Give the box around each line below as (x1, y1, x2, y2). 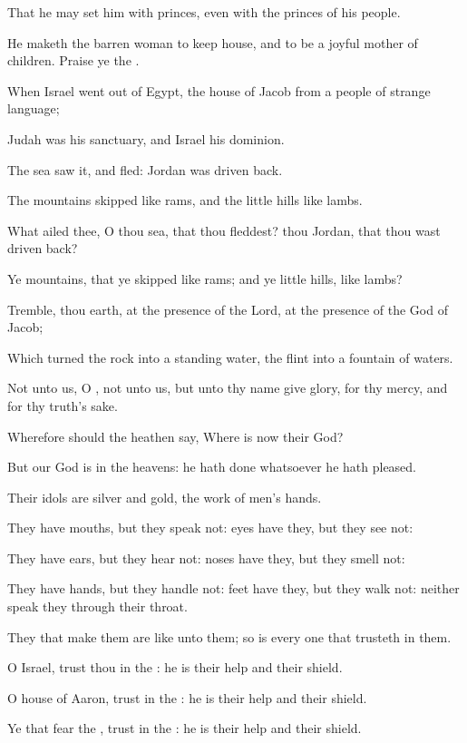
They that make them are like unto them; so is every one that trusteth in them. (7, 627, 452, 646)
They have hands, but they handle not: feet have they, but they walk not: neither (7, 579, 460, 598)
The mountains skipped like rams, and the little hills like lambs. (7, 191, 363, 210)
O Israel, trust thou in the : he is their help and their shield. (7, 658, 343, 677)
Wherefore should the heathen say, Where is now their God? (7, 426, 344, 445)
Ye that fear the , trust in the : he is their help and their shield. (7, 719, 362, 738)
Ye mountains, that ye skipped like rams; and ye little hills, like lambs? (7, 269, 403, 288)
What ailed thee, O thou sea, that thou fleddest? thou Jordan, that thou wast (7, 220, 441, 240)
